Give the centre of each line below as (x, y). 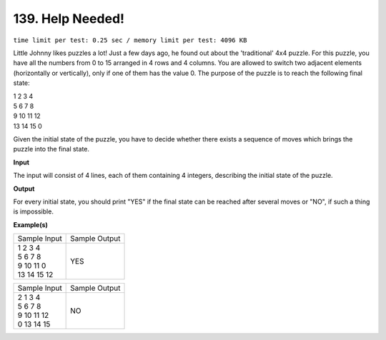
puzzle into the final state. (51, 149)
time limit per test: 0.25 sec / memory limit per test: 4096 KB (130, 40)
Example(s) (30, 224)
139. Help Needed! (69, 19)
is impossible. (33, 211)
